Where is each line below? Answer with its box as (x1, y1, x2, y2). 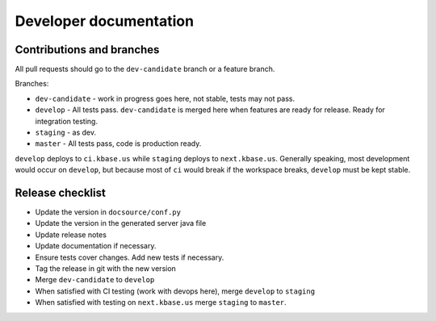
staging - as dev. (35, 127, 97, 137)
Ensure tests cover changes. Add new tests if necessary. (35, 252, 224, 262)
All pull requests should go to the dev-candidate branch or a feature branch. (15, 65, 275, 74)
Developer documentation (15, 12, 194, 30)
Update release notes (35, 230, 107, 240)
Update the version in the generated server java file (35, 219, 207, 228)
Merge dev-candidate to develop (35, 275, 155, 285)
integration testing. (35, 116, 99, 126)
